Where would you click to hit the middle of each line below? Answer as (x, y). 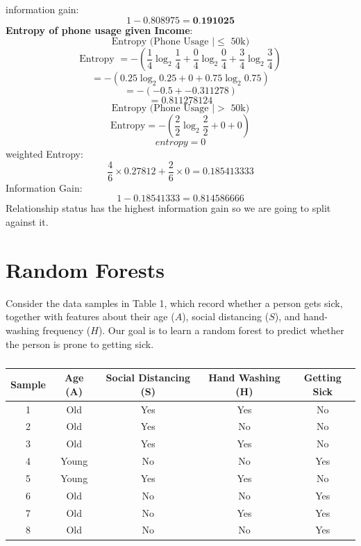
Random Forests (85, 269)
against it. (27, 222)
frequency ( (67, 330)
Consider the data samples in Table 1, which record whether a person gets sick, (174, 303)
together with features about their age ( (90, 316)
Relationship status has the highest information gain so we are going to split (168, 208)
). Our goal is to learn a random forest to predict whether (221, 330)
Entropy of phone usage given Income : (99, 30)
